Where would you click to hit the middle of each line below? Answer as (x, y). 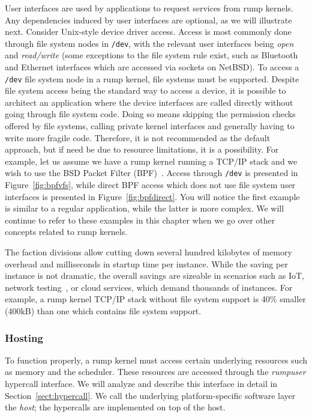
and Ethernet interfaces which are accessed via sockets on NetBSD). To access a (152, 67)
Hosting (24, 337)
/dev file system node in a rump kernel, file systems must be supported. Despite (152, 78)
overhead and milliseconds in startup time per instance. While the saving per (146, 263)
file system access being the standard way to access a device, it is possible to (145, 90)
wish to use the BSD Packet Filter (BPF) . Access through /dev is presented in (151, 173)
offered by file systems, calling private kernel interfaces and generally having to (150, 126)
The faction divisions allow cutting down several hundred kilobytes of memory (148, 252)
